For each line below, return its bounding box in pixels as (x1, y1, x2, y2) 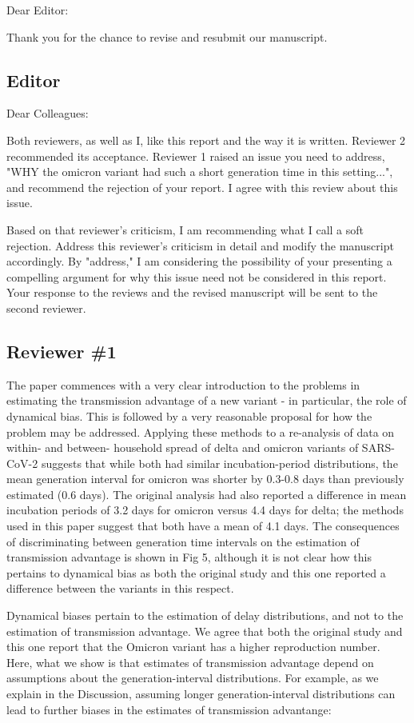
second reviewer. (6, 299, 86, 316)
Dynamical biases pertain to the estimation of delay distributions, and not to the (6, 607, 404, 624)
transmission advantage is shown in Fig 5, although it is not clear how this (6, 549, 372, 565)
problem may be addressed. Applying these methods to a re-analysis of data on (6, 423, 395, 440)
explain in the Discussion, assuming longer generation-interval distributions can (6, 685, 396, 701)
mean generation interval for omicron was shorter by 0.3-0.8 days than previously (6, 470, 404, 487)
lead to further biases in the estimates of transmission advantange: (6, 701, 332, 717)
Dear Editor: (6, 2, 69, 18)
